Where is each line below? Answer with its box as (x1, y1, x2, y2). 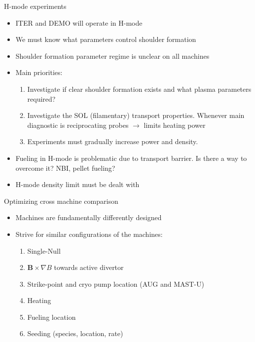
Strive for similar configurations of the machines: (15, 228, 163, 239)
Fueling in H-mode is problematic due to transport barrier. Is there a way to (15, 152, 247, 163)
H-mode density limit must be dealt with (15, 179, 140, 190)
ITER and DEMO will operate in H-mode (15, 17, 143, 28)
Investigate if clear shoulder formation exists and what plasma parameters (27, 83, 252, 94)
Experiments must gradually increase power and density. (27, 136, 198, 147)
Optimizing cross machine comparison (4, 195, 118, 206)
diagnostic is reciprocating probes (27, 119, 129, 130)
